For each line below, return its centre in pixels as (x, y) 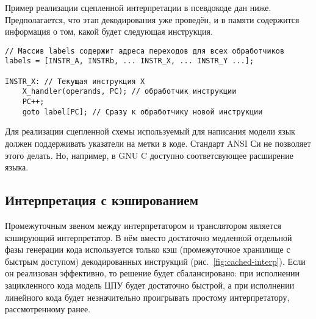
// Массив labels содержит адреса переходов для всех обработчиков (145, 51)
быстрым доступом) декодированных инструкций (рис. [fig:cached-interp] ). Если (155, 261)
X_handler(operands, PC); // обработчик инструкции (129, 92)
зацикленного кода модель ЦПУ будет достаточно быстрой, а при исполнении (150, 285)
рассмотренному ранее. (48, 309)
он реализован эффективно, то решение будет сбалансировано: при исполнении (152, 273)
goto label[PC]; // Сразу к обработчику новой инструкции (142, 112)
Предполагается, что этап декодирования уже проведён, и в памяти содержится (152, 19)
